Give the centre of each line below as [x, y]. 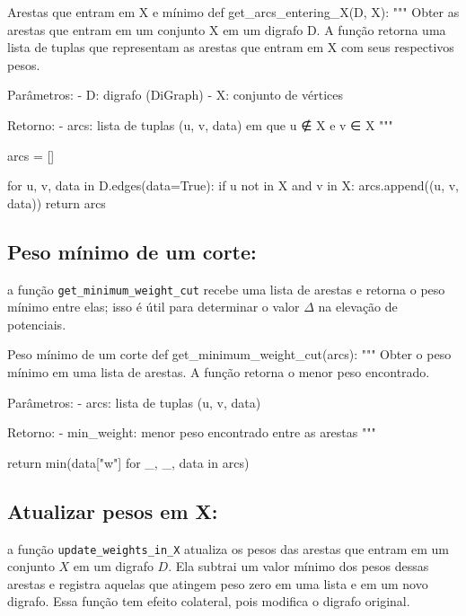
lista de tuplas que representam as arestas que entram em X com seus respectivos [231, 47]
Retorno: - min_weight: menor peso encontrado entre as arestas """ [192, 432]
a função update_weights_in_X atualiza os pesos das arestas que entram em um [228, 548]
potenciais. [37, 324]
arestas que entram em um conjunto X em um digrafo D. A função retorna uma [227, 29]
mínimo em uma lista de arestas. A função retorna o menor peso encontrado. [219, 371]
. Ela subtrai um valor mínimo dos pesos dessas [299, 566]
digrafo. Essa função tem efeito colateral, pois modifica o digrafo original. [209, 601]
